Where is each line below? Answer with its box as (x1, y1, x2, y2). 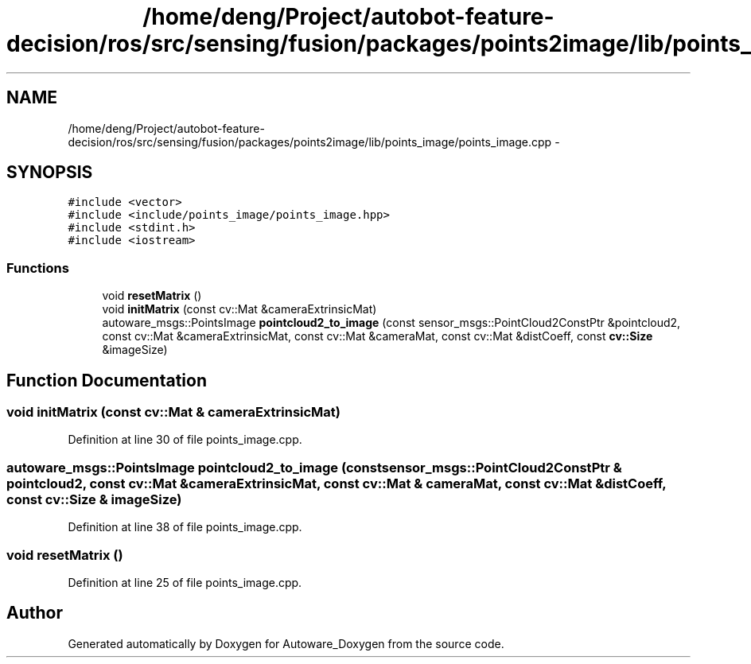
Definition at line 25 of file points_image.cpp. (68, 575, 302, 589)
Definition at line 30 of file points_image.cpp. (68, 433, 302, 447)
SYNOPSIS (6, 162, 93, 183)
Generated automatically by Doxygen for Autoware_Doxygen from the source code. (68, 636, 504, 650)
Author (6, 603, 63, 623)
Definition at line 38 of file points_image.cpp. (68, 520, 302, 534)
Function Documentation (6, 370, 207, 390)
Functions (6, 259, 69, 276)
